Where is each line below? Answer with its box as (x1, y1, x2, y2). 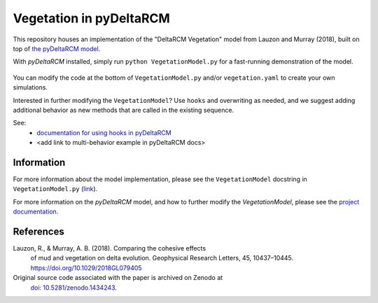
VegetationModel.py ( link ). (13, 185, 98, 193)
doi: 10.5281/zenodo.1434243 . (30, 283, 117, 292)
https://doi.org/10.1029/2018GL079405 (30, 263, 143, 272)
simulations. (13, 83, 48, 92)
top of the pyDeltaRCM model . (13, 44, 101, 52)
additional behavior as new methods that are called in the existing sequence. (13, 106, 234, 114)
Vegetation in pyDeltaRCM (13, 10, 171, 26)
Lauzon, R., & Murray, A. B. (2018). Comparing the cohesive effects (13, 244, 206, 253)
